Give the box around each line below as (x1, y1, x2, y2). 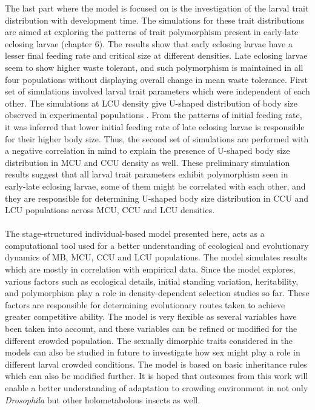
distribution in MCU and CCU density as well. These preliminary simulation (5, 156, 290, 168)
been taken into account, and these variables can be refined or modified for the (5, 322, 297, 335)
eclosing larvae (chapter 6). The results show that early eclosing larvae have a (5, 37, 293, 50)
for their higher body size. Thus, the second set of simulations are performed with (5, 132, 309, 145)
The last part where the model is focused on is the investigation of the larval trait (5, 2, 309, 14)
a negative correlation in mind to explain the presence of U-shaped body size (5, 144, 290, 157)
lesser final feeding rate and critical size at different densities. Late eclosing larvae (5, 49, 308, 62)
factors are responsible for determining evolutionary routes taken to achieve (5, 298, 285, 311)
